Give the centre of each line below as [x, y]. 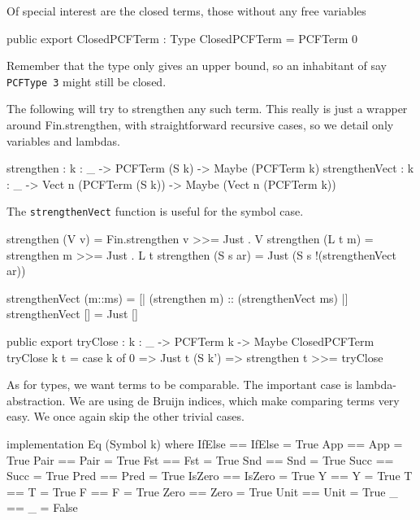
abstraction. [36, 400]
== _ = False [42, 507]
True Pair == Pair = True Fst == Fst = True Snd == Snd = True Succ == [200, 459]
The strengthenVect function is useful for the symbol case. [155, 211]
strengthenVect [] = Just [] [72, 314]
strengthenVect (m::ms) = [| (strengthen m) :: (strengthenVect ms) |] [178, 297]
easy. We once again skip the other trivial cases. [126, 416]
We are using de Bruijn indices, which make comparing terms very [234, 400]
